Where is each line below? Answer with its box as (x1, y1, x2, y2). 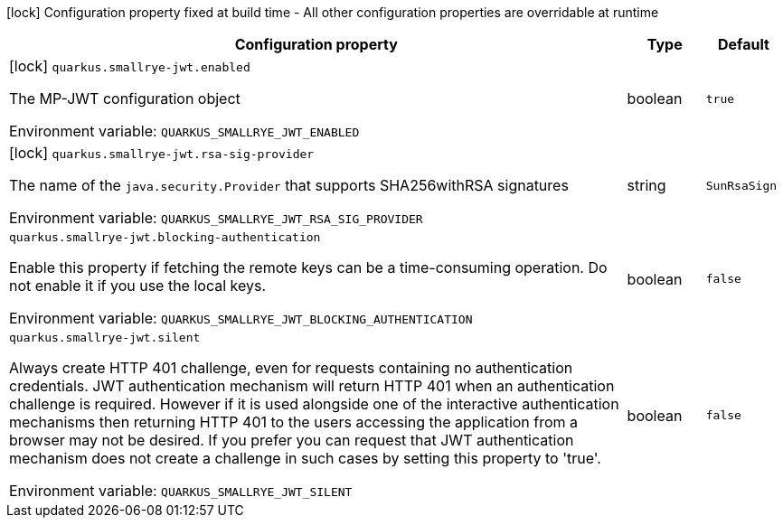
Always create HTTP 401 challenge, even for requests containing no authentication (9, 359, 573, 377)
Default (717, 35, 769, 53)
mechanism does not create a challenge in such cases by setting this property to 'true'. (9, 449, 601, 467)
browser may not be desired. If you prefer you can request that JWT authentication (9, 431, 574, 449)
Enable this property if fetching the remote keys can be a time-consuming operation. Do (9, 258, 608, 277)
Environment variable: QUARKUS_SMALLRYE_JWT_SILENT (9, 482, 353, 500)
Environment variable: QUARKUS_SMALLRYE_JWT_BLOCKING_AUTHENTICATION (9, 309, 473, 327)
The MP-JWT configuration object (9, 89, 241, 108)
